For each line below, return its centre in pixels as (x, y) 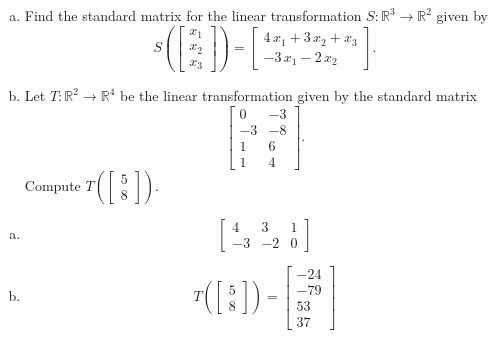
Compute (52, 184)
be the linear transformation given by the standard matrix (298, 95)
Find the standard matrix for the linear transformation (193, 15)
